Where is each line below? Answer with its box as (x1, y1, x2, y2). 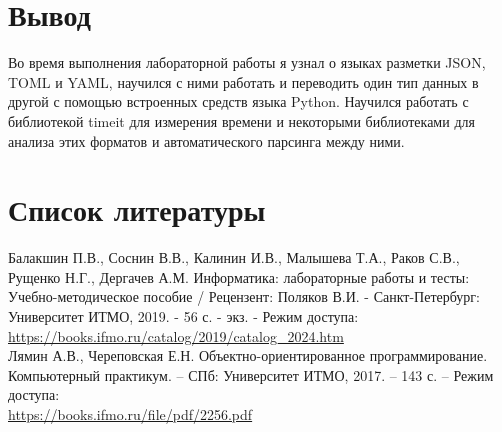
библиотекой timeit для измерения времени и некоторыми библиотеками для (8, 110, 475, 131)
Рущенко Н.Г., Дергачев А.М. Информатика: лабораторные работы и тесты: (8, 266, 470, 287)
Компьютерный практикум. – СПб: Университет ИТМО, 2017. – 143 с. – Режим (8, 364, 494, 385)
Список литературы (8, 189, 266, 230)
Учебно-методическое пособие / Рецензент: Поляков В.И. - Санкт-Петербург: (8, 286, 481, 307)
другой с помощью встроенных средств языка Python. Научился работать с (8, 91, 469, 112)
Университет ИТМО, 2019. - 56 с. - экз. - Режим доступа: (8, 306, 359, 326)
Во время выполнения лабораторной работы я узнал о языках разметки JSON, (8, 52, 486, 73)
